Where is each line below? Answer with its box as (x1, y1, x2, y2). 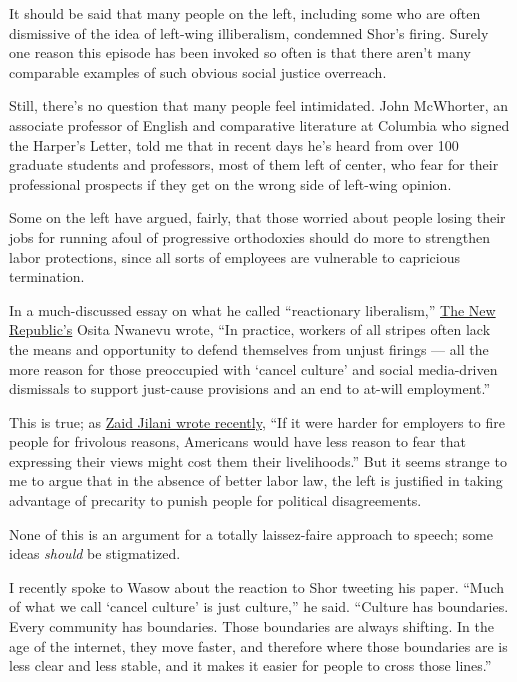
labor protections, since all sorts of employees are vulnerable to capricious (9, 246, 461, 267)
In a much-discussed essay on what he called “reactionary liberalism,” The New (9, 299, 496, 320)
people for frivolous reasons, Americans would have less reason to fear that (9, 431, 466, 452)
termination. (9, 266, 85, 287)
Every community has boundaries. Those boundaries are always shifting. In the (9, 616, 494, 637)
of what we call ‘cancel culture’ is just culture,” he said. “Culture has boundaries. (9, 596, 509, 617)
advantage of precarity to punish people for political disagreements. (9, 490, 422, 511)
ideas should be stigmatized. (9, 543, 181, 564)
